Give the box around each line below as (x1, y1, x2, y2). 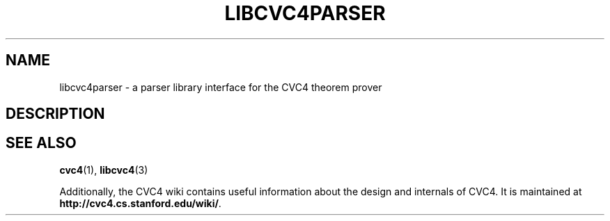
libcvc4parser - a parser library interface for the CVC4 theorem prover (59, 81, 382, 93)
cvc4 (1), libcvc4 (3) (59, 163, 148, 176)
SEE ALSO (6, 134, 77, 152)
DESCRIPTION (6, 105, 105, 123)
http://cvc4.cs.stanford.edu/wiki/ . (59, 197, 221, 209)
